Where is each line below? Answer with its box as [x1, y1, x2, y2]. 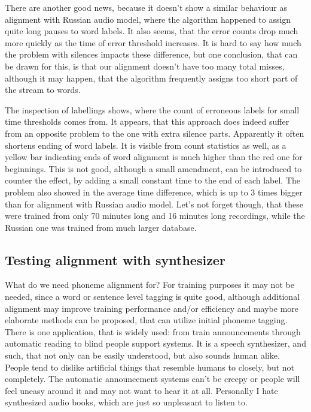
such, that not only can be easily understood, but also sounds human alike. [5, 349, 280, 362]
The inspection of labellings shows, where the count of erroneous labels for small [5, 103, 300, 116]
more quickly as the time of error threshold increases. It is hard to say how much [5, 36, 301, 49]
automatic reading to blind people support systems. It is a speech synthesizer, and [5, 337, 306, 350]
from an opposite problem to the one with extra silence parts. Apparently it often [5, 127, 304, 139]
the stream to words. [5, 83, 81, 96]
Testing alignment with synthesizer [5, 250, 225, 269]
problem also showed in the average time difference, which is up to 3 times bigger [5, 185, 303, 198]
